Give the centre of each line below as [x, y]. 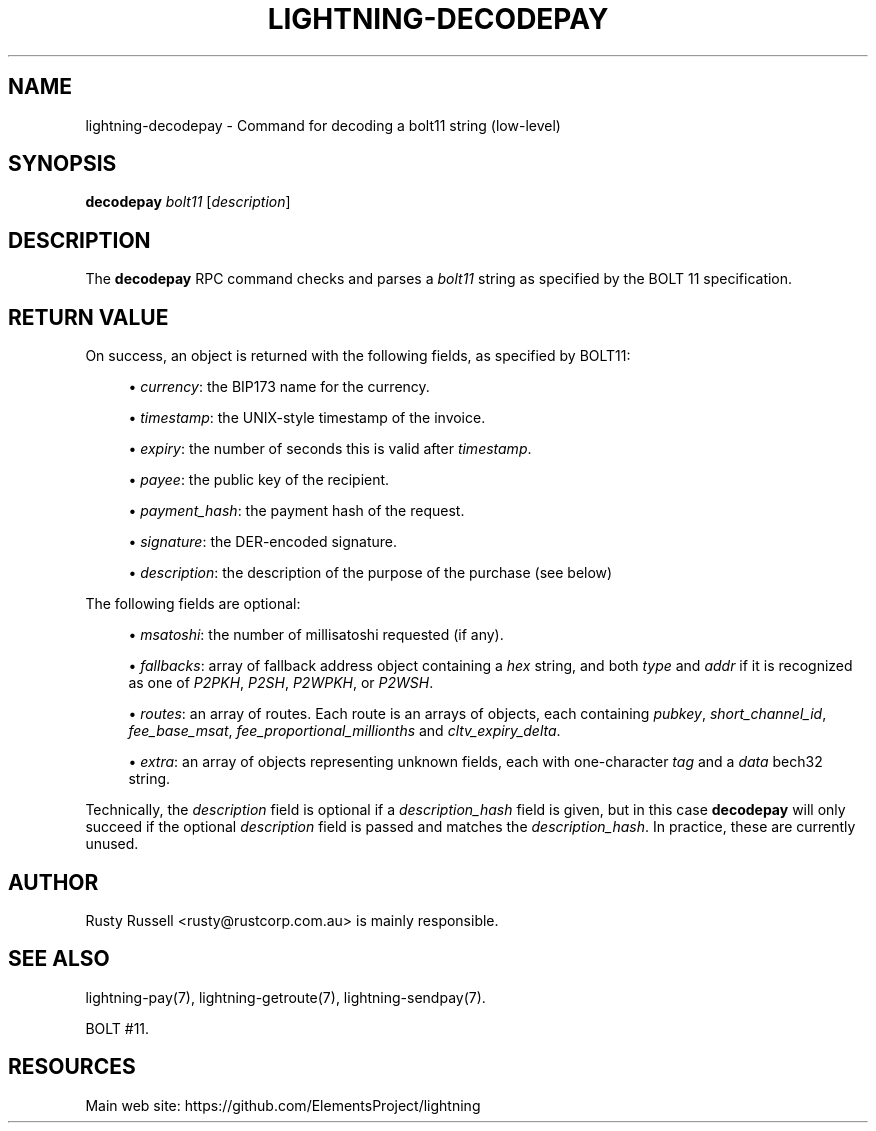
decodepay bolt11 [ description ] [188, 202]
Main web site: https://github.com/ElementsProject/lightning [283, 1105]
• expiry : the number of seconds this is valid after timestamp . [330, 449]
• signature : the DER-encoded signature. [262, 542]
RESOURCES [72, 1067]
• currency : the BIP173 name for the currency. [279, 387]
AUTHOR [53, 882]
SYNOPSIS [62, 164]
